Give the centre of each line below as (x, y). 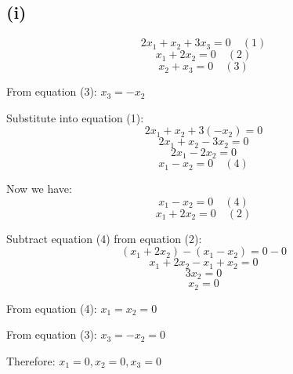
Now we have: (39, 189)
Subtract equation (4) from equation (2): (104, 238)
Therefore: (31, 361)
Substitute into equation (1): (75, 117)
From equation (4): (52, 308)
